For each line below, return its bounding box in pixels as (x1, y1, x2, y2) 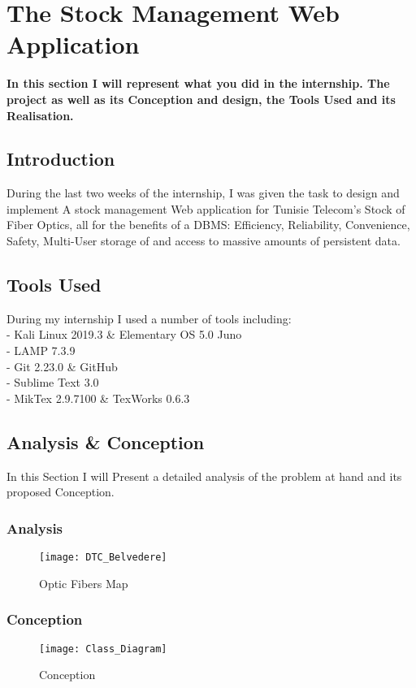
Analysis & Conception (6, 429, 205, 454)
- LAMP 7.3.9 (6, 342, 76, 359)
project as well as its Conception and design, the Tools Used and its (6, 90, 396, 107)
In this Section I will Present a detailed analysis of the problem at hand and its (6, 467, 402, 484)
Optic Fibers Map (39, 574, 128, 591)
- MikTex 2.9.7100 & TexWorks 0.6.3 (6, 389, 190, 406)
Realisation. (6, 106, 74, 123)
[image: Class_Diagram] (39, 643, 167, 655)
